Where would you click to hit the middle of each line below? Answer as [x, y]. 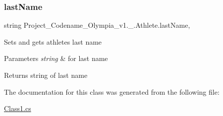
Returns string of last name [46, 75]
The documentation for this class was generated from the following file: [112, 91]
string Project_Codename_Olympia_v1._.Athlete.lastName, [97, 25]
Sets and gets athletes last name [53, 41]
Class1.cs [18, 108]
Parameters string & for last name [56, 58]
